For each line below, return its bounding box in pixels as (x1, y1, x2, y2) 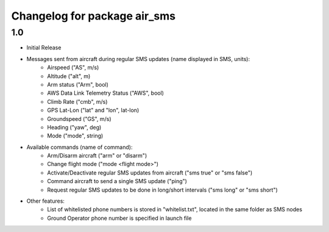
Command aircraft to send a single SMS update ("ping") (47, 178, 187, 185)
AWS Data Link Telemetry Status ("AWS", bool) (47, 89, 164, 97)
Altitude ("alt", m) (47, 72, 91, 79)
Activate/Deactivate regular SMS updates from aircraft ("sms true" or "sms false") (47, 169, 253, 176)
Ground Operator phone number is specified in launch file (47, 214, 192, 222)
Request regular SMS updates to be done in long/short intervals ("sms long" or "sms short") (47, 186, 278, 194)
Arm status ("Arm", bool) (47, 81, 109, 88)
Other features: (26, 197, 65, 205)
